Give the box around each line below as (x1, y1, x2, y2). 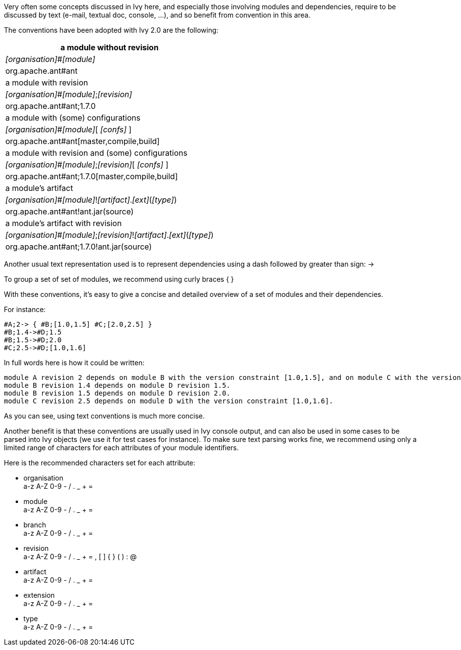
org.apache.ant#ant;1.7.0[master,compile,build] (5, 171, 178, 181)
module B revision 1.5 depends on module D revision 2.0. (4, 389, 230, 397)
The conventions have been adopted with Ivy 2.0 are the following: (4, 26, 219, 34)
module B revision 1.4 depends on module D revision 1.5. (4, 381, 230, 389)
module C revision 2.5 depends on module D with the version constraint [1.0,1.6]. (4, 397, 334, 405)
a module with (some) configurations (5, 113, 141, 123)
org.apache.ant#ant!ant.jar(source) (5, 207, 134, 216)
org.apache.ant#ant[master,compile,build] (5, 136, 160, 146)
